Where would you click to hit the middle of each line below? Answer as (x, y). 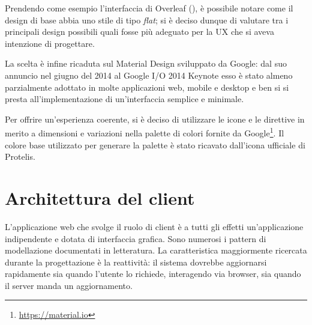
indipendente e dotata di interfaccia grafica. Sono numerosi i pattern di (136, 238)
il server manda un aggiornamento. (69, 285)
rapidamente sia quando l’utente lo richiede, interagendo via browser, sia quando (153, 274)
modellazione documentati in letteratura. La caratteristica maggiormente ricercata (156, 250)
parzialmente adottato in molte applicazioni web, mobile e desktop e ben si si (147, 87)
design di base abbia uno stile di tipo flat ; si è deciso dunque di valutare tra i (147, 20)
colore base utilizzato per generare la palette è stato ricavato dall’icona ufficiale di (155, 144)
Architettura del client (100, 197)
